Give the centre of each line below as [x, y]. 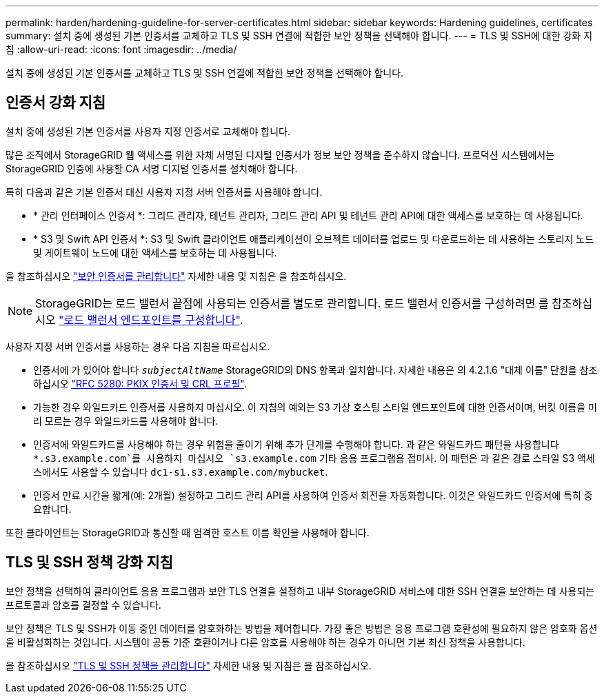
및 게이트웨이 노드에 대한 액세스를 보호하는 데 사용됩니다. [155, 252]
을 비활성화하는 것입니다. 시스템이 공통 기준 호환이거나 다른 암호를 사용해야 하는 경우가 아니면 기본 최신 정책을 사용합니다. [265, 642]
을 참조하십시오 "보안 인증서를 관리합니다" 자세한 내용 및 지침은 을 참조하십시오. [176, 276]
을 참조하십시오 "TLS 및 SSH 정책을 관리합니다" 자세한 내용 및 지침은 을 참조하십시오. [189, 665]
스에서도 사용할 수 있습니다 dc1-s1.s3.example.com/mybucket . [181, 472]
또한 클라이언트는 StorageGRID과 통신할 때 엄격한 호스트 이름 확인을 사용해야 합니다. [188, 532]
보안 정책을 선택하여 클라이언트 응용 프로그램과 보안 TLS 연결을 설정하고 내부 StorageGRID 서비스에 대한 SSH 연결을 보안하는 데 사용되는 [300, 591]
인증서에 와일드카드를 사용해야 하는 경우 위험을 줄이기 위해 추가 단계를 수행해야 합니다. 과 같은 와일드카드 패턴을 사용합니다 [296, 444]
